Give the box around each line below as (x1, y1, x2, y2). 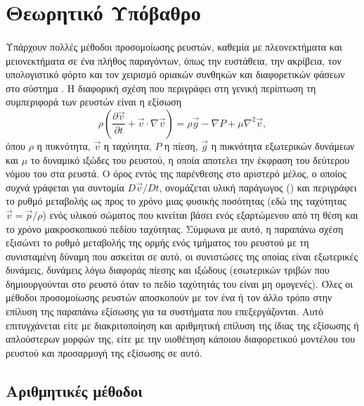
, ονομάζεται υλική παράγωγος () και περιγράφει (159, 179, 357, 194)
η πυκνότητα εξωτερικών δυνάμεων (211, 138, 355, 153)
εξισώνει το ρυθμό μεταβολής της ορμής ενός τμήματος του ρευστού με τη (6, 235, 309, 250)
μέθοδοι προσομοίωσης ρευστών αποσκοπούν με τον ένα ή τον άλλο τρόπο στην (6, 290, 332, 305)
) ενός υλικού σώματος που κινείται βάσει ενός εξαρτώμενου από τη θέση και (42, 207, 358, 222)
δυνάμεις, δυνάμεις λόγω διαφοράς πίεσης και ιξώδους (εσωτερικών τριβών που (6, 262, 330, 277)
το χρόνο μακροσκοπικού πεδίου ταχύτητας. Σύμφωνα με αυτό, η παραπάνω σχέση (6, 221, 344, 236)
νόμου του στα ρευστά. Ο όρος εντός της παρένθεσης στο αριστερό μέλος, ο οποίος (6, 166, 346, 181)
